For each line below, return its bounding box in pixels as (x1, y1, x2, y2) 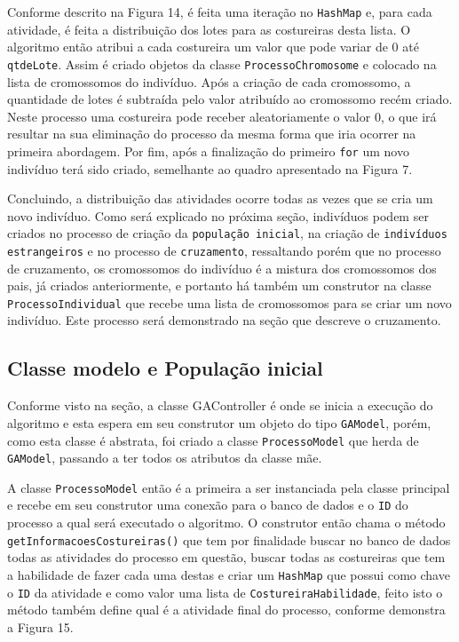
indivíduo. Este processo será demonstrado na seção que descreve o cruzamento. (7, 311, 441, 329)
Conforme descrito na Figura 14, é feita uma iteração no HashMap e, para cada (7, 3, 432, 20)
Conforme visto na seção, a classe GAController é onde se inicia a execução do (7, 396, 433, 415)
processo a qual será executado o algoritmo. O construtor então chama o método (7, 513, 446, 532)
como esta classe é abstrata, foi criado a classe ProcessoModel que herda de (7, 431, 419, 449)
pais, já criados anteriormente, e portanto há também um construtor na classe (7, 276, 431, 295)
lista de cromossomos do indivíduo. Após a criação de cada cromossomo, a (7, 72, 411, 91)
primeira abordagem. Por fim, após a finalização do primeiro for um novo (7, 141, 409, 160)
